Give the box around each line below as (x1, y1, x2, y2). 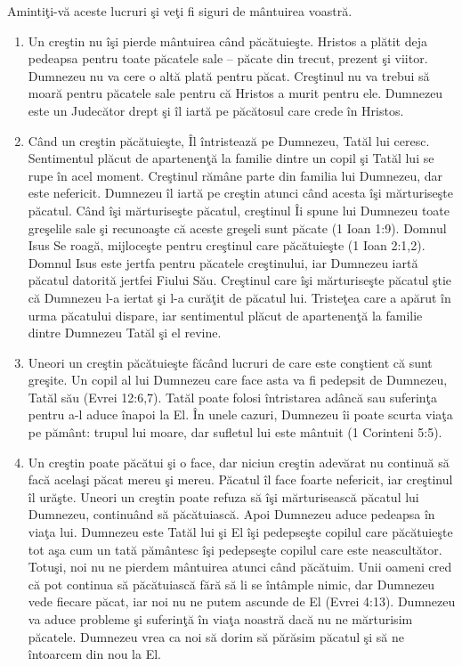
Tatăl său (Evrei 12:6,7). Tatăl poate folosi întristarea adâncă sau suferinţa (28, 387, 438, 406)
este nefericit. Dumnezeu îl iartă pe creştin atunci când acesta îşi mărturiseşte (28, 183, 453, 202)
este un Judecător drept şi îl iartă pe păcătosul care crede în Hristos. (28, 101, 404, 119)
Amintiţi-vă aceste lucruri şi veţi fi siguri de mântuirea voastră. (7, 2, 353, 20)
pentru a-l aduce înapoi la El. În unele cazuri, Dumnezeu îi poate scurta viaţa (28, 405, 453, 424)
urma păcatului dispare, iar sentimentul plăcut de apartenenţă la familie (28, 305, 423, 324)
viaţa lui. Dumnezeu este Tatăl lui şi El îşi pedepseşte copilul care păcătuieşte (28, 523, 453, 541)
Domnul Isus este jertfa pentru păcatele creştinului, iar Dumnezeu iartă (28, 253, 418, 272)
